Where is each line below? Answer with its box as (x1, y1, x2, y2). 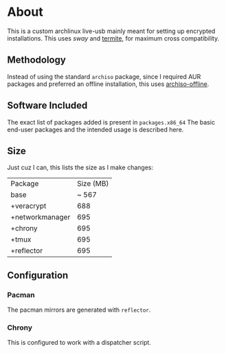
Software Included (7, 100, 88, 111)
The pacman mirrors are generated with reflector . (7, 306, 151, 314)
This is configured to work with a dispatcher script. (7, 339, 151, 347)
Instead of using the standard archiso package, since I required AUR (7, 72, 201, 81)
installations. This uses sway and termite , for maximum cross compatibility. (7, 34, 220, 42)
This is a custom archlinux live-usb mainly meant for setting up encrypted (7, 27, 216, 35)
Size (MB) (76, 179, 109, 189)
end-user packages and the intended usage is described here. (7, 125, 184, 133)
